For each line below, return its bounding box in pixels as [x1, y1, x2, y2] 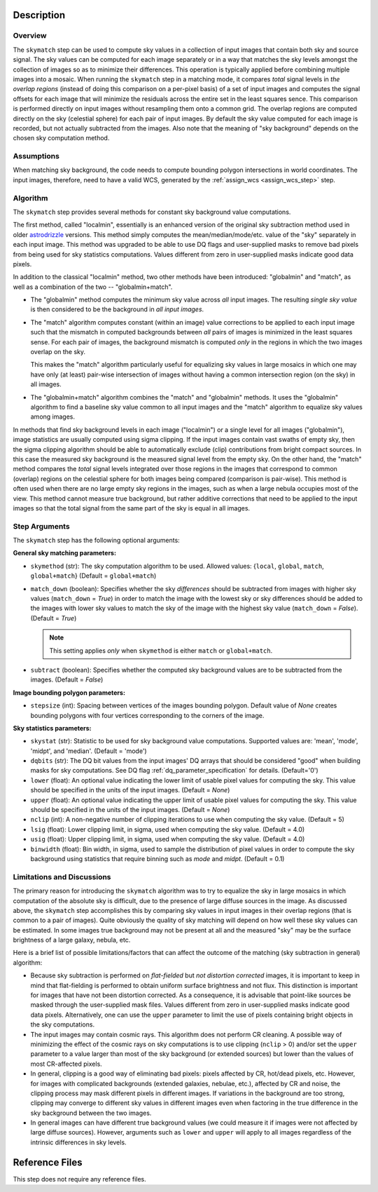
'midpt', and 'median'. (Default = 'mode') [30, 747, 147, 755]
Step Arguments [13, 521, 70, 531]
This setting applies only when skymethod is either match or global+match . [49, 646, 273, 655]
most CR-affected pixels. [30, 1059, 103, 1068]
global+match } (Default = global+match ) [30, 571, 157, 580]
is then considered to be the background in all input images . [30, 305, 204, 313]
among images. [30, 412, 76, 421]
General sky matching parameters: [13, 549, 117, 557]
